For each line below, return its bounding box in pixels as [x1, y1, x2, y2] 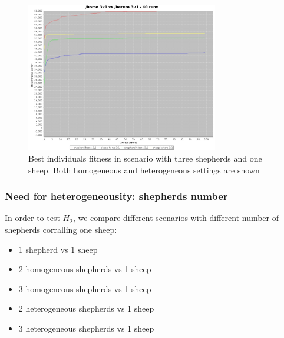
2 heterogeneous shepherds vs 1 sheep [18, 302, 154, 314]
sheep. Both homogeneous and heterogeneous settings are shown [28, 163, 260, 176]
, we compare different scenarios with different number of [72, 212, 279, 224]
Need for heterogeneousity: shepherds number [5, 189, 228, 203]
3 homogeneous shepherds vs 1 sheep [18, 282, 151, 295]
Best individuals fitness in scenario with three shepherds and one [28, 152, 262, 165]
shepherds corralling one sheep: [5, 223, 117, 236]
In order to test [5, 212, 60, 224]
